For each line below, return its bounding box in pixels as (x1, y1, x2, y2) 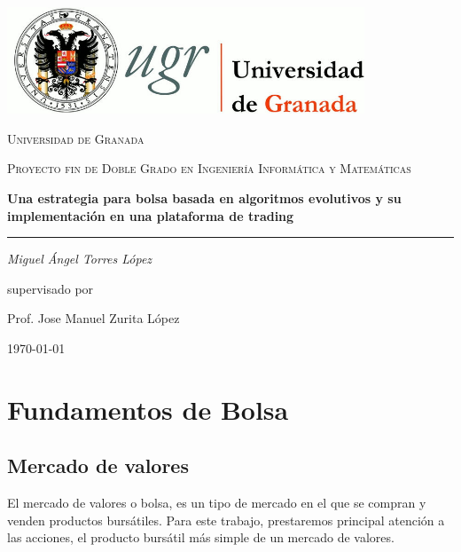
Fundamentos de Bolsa (7, 390, 289, 427)
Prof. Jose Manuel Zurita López (7, 309, 180, 327)
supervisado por (7, 279, 94, 297)
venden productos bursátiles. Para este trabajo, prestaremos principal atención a (7, 510, 445, 529)
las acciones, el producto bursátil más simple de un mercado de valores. (7, 528, 395, 547)
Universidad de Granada (7, 129, 145, 147)
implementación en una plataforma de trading (7, 206, 294, 225)
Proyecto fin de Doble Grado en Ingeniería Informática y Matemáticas (7, 159, 411, 177)
